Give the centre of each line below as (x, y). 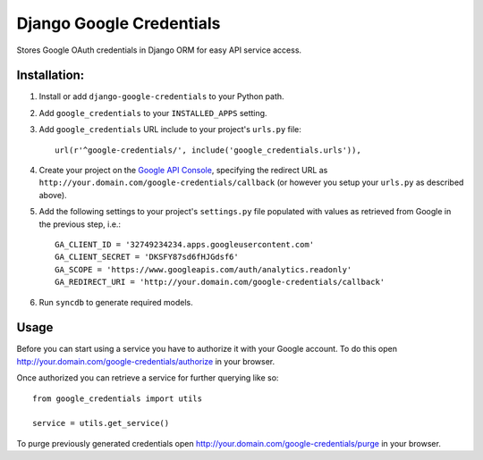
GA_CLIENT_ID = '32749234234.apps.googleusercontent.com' (185, 244)
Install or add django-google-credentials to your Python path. (162, 96)
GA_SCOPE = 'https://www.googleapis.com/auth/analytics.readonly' (203, 269)
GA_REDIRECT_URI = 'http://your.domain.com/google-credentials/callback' (220, 282)
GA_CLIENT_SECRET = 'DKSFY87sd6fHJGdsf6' (147, 257)
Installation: (51, 75)
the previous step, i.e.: (80, 224)
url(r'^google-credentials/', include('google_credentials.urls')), (208, 150)
